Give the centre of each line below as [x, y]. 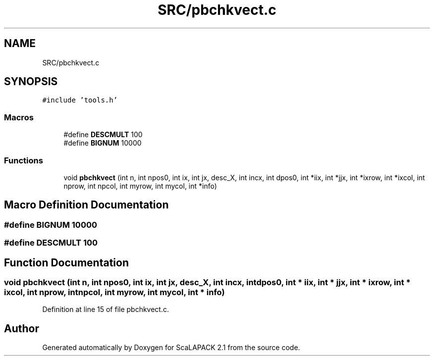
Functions [24, 160]
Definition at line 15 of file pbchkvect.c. [106, 309]
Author [22, 328]
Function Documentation [66, 262]
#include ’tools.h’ [80, 100]
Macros [19, 117]
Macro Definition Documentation [86, 205]
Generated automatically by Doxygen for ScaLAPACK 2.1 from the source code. [171, 348]
